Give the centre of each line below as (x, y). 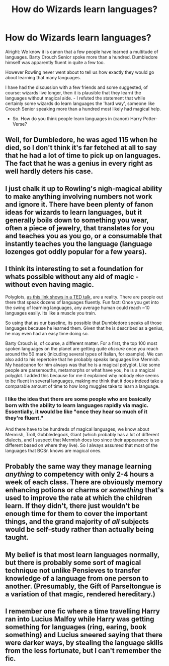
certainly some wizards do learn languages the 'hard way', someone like (80, 103)
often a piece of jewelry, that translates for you (80, 228)
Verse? (20, 124)
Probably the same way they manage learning (78, 466)
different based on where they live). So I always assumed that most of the (81, 445)
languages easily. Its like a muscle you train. (51, 313)
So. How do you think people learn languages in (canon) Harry (77, 118)
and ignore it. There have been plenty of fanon (79, 204)
